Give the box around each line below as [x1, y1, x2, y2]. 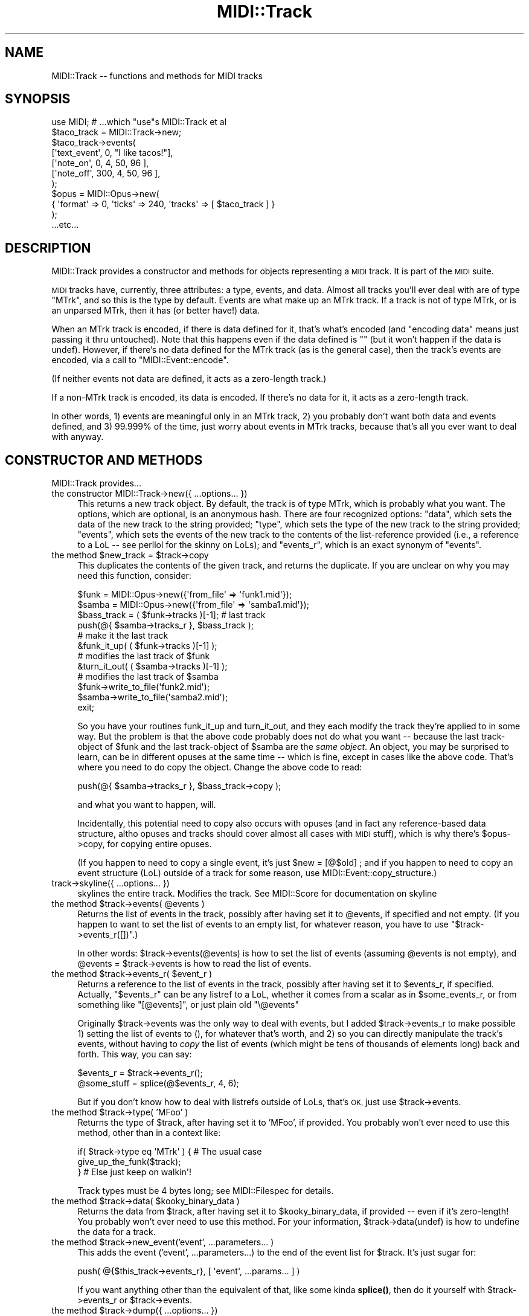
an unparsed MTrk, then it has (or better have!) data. [51, 305, 260, 316]
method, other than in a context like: [77, 1127, 221, 1138]
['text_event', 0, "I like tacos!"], [51, 147, 173, 158]
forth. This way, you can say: [77, 1049, 192, 1060]
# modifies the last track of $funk [77, 651, 210, 662]
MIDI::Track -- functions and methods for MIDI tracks [51, 70, 263, 81]
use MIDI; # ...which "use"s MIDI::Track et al [51, 117, 227, 127]
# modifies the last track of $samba [77, 671, 219, 682]
